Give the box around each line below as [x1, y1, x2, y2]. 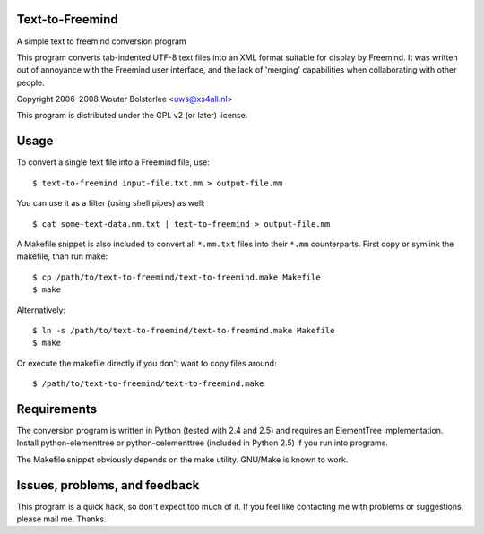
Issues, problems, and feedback [16, 478, 200, 493]
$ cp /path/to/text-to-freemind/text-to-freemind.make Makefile [32, 271, 322, 282]
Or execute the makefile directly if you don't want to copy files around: [16, 357, 277, 368]
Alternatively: [16, 305, 66, 315]
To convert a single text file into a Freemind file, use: [16, 157, 211, 168]
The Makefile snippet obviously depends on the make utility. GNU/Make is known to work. [16, 453, 349, 465]
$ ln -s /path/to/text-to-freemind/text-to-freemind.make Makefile [32, 325, 335, 335]
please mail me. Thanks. [16, 513, 107, 524]
